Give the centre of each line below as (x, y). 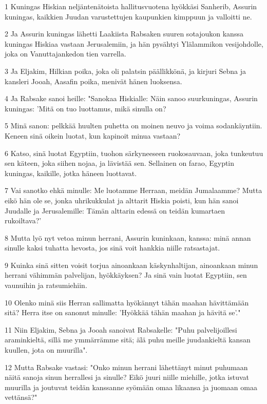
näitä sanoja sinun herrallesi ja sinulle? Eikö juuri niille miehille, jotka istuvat (127, 377)
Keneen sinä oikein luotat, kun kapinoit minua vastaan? (93, 135)
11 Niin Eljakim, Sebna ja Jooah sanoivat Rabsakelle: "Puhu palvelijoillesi (121, 329)
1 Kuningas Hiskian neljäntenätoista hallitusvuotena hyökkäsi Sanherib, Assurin (131, 6)
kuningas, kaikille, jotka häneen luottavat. (71, 173)
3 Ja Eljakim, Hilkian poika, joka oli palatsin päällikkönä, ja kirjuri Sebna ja (126, 71)
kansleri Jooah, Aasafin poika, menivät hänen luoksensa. (93, 81)
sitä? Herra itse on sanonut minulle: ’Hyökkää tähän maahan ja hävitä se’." (123, 312)
